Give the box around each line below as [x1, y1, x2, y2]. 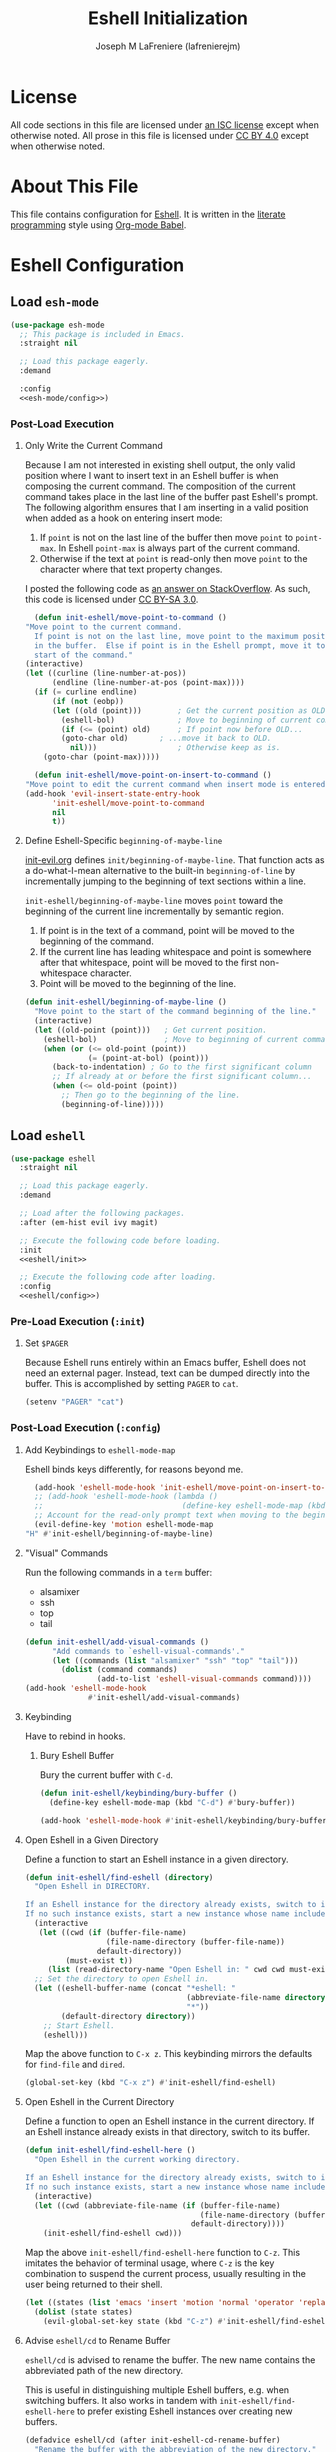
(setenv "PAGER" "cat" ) [24, 1397, 125, 1407]
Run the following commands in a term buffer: [24, 1566, 213, 1578]
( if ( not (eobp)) [51, 696, 125, 706]
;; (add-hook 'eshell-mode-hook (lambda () [34, 1492, 218, 1502]
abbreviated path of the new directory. [24, 2364, 184, 2376]
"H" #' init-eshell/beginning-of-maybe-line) [24, 1528, 214, 1539]
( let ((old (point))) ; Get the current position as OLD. [51, 705, 330, 716]
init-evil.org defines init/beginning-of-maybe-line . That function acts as [24, 854, 325, 866]
